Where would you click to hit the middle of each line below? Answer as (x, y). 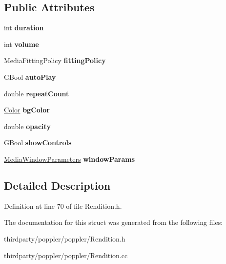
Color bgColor (27, 110)
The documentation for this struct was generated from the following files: (113, 222)
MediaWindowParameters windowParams (69, 159)
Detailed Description (57, 185)
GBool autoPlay (30, 77)
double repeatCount (37, 93)
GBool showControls (38, 143)
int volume (21, 44)
